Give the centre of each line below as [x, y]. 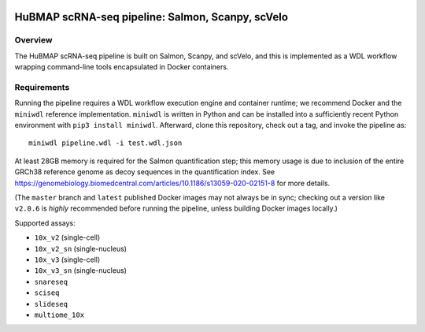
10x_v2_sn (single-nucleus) [81, 248]
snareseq [51, 282]
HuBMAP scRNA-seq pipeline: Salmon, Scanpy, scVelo [152, 17]
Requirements [42, 87]
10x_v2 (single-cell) [67, 237]
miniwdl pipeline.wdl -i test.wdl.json [105, 143]
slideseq [51, 304]
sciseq [47, 293]
